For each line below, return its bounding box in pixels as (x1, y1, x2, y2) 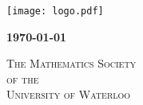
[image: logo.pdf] (6, 6, 104, 17)
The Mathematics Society (6, 55, 137, 72)
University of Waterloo (6, 86, 131, 103)
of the (6, 70, 39, 87)
